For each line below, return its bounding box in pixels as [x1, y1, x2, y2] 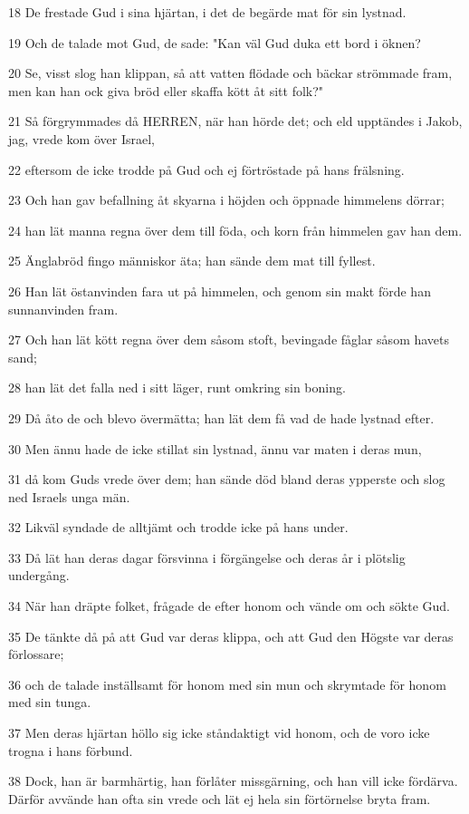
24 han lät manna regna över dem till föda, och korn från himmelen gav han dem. [8, 220, 463, 239]
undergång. [8, 566, 70, 585]
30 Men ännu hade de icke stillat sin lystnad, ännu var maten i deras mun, [8, 439, 422, 458]
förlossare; [8, 644, 64, 664]
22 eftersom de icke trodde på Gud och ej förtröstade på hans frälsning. [8, 160, 405, 179]
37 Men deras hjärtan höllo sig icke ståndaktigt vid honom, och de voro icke [8, 723, 430, 742]
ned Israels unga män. [8, 487, 130, 506]
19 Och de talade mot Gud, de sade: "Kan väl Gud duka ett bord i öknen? [8, 33, 421, 52]
